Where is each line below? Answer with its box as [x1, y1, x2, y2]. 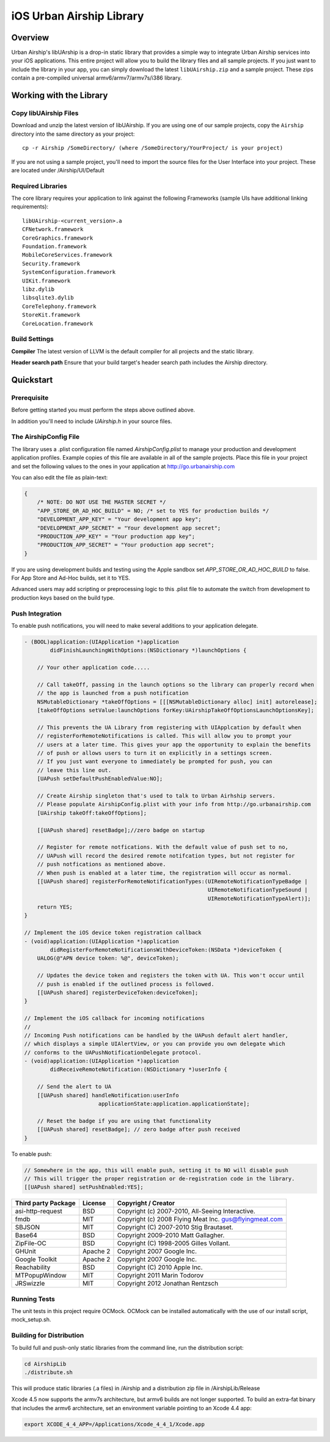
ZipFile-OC [15, 1239, 47, 1248]
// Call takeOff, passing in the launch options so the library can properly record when [37, 681, 315, 688]
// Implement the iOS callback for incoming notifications [24, 1015, 205, 1022]
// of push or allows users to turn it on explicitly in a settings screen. [37, 749, 273, 757]
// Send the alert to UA [37, 1083, 112, 1091]
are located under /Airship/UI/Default [11, 166, 105, 174]
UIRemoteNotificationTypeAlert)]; [208, 895, 311, 902]
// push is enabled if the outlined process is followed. [37, 980, 215, 987]
